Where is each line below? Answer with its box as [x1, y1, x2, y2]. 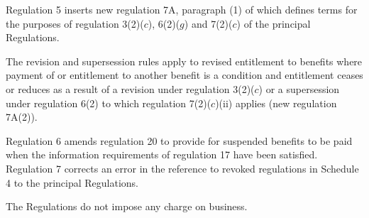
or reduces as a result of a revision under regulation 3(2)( [6, 81, 255, 96]
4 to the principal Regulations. [6, 175, 138, 190]
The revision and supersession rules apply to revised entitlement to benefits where [6, 53, 363, 68]
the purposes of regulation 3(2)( [6, 16, 144, 31]
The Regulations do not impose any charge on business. [6, 199, 248, 214]
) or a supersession [258, 81, 340, 96]
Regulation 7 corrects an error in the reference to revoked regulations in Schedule [6, 160, 359, 175]
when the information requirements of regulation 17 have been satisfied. [6, 147, 318, 162]
